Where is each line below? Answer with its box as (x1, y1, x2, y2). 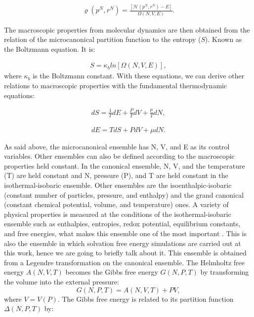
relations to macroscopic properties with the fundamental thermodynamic (4, 80, 227, 91)
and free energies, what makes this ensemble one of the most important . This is (4, 228, 247, 238)
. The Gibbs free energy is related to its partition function (57, 293, 234, 304)
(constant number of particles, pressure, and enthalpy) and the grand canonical (4, 189, 244, 200)
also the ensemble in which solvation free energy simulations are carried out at (4, 238, 241, 248)
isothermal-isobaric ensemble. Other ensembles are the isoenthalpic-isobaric (4, 180, 232, 190)
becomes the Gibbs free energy (65, 267, 158, 277)
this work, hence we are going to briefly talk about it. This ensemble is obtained (4, 247, 247, 258)
